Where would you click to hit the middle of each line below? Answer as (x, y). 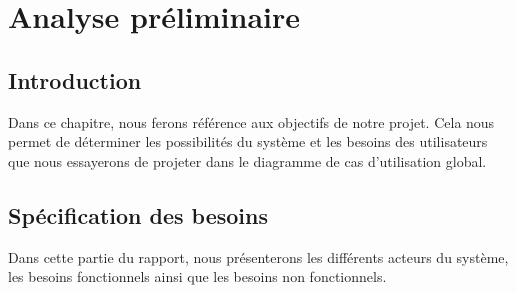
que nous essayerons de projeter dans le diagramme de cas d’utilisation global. (247, 160)
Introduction (75, 79)
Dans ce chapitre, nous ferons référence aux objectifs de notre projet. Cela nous (251, 121)
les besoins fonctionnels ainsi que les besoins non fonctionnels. (197, 276)
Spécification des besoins (138, 214)
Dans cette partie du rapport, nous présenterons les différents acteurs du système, (258, 256)
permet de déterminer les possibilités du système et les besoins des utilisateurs (248, 141)
